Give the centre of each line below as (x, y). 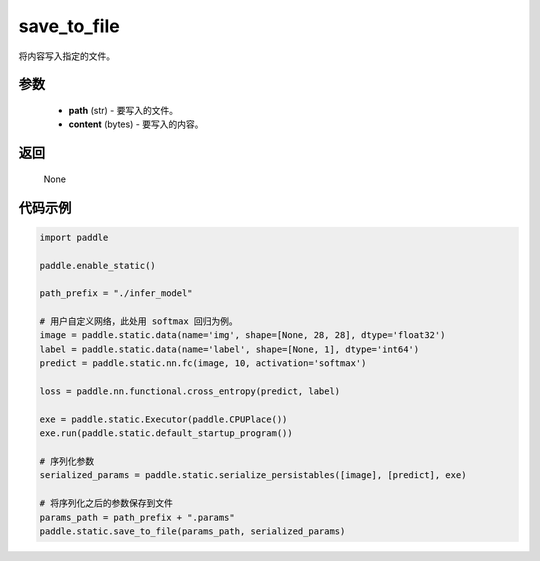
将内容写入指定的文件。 (66, 56)
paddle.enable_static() (98, 265)
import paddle (74, 237)
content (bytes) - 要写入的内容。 (136, 124)
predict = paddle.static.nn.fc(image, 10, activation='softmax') (203, 363)
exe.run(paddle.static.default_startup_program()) (166, 433)
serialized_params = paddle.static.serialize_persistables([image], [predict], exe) (253, 475)
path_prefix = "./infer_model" (116, 293)
